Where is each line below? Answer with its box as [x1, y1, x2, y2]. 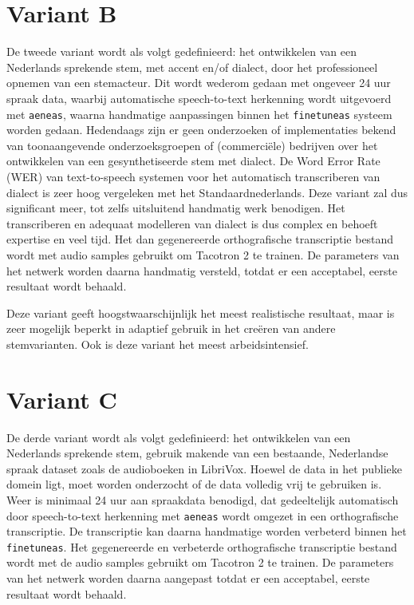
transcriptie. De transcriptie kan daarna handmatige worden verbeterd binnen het [6, 523, 407, 540]
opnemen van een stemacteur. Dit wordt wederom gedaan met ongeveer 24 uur [6, 74, 391, 91]
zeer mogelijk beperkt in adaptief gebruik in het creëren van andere [6, 320, 336, 337]
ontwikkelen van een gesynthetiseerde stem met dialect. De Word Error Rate [6, 152, 380, 169]
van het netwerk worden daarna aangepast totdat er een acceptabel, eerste [6, 570, 370, 587]
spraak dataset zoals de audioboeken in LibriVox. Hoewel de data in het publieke [6, 460, 402, 476]
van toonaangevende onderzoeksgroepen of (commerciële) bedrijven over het [6, 136, 378, 153]
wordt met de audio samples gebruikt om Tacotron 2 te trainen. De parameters [6, 554, 394, 571]
